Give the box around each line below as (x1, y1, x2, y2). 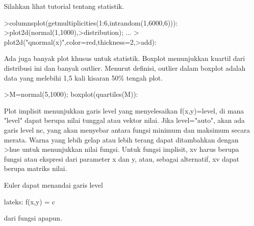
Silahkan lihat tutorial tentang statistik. (4, 1, 124, 11)
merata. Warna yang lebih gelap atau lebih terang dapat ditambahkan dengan (4, 134, 239, 144)
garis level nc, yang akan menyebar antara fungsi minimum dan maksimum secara (4, 124, 250, 135)
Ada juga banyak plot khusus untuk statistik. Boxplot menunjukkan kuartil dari (4, 53, 245, 63)
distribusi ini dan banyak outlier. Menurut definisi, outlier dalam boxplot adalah (4, 62, 246, 73)
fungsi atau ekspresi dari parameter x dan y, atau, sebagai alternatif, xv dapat (4, 153, 239, 164)
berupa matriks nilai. (4, 163, 67, 173)
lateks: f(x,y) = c (4, 196, 55, 206)
